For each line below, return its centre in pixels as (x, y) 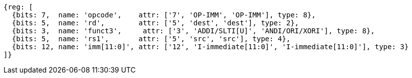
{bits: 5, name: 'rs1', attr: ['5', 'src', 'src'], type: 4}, (151, 39)
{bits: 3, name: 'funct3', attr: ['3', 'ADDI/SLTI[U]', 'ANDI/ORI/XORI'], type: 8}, (193, 31)
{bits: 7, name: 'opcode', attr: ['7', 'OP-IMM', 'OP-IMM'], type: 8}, (164, 15)
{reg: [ (19, 7)
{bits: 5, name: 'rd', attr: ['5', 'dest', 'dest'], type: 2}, (155, 23)
